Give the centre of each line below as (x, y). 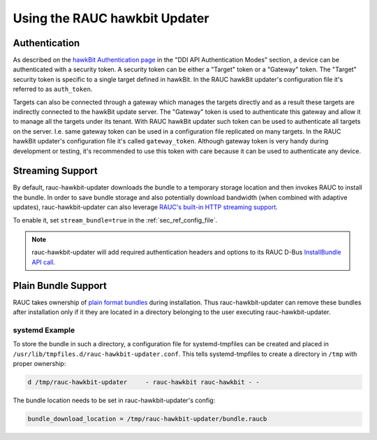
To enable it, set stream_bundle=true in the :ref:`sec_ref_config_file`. (115, 220)
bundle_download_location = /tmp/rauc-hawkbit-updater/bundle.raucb (147, 419)
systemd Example (44, 330)
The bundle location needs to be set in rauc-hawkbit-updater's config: (114, 400)
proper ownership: (39, 364)
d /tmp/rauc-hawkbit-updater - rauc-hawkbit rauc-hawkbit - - (143, 382)
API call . (44, 262)
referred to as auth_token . (53, 89)
